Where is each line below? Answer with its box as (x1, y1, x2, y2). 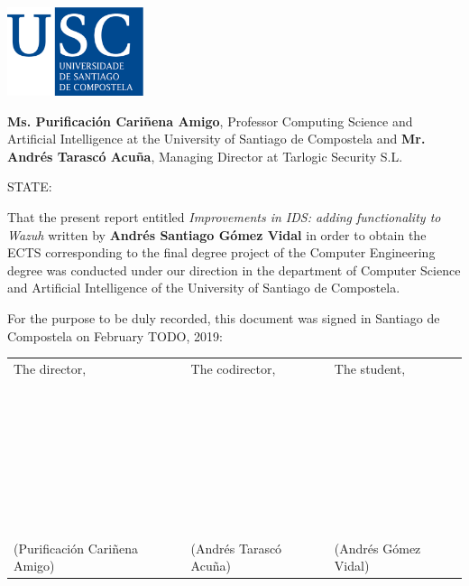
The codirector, (190, 358, 276, 377)
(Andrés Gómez (334, 538, 421, 557)
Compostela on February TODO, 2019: (7, 326, 223, 345)
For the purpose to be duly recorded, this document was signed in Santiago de (7, 308, 440, 327)
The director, (14, 358, 87, 377)
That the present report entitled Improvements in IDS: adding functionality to (7, 207, 441, 226)
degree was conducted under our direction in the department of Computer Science (7, 260, 461, 279)
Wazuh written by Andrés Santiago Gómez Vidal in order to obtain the (7, 225, 427, 244)
